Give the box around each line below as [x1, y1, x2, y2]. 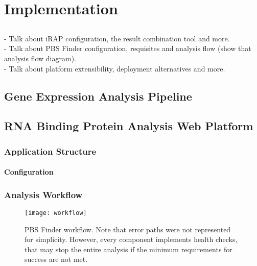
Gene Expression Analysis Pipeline [4, 88, 192, 104]
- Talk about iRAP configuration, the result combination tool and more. [4, 33, 230, 43]
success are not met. [25, 254, 88, 264]
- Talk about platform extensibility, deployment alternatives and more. [4, 63, 225, 74]
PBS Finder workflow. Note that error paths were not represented [25, 224, 231, 234]
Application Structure [4, 144, 97, 157]
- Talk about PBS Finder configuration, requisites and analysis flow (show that [4, 43, 251, 54]
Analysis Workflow [4, 188, 83, 201]
